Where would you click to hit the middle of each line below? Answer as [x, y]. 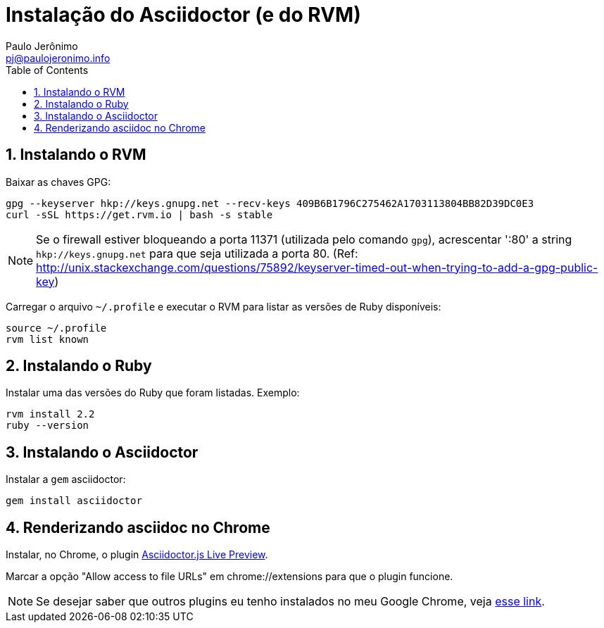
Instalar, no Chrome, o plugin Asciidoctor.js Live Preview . [137, 555]
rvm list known [48, 339]
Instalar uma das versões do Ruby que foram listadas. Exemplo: [153, 393]
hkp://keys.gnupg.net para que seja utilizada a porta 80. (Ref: [197, 253]
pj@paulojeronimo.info [58, 58]
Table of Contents [47, 70]
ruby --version [48, 426]
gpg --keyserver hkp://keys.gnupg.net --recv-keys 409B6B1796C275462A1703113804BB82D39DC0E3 [270, 203]
